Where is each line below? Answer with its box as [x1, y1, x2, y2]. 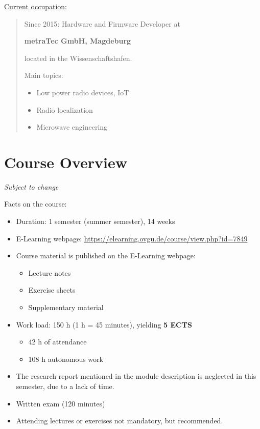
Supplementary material [28, 302, 104, 313]
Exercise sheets [28, 284, 76, 295]
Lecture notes [28, 267, 71, 278]
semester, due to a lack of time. [16, 381, 114, 391]
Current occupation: [4, 1, 67, 11]
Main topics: [24, 70, 63, 80]
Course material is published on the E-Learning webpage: [16, 250, 196, 261]
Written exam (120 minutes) [16, 398, 105, 408]
